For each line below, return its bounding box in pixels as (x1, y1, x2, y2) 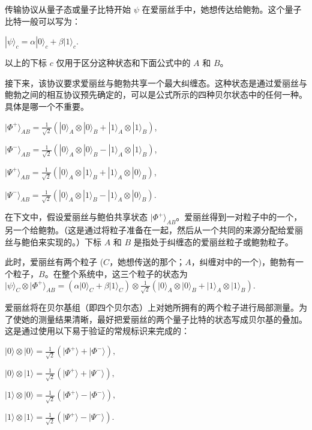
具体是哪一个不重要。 (5, 100, 89, 112)
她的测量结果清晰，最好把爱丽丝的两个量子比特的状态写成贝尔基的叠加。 (21, 312, 307, 325)
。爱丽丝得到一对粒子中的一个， (176, 211, 302, 223)
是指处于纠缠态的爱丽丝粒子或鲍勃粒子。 (133, 235, 293, 248)
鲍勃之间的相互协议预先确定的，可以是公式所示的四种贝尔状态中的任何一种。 (5, 88, 307, 101)
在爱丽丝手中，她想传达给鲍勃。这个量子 (142, 3, 302, 15)
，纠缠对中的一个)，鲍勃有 (191, 255, 296, 268)
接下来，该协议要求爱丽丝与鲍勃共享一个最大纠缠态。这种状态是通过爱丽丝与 (5, 76, 307, 89)
